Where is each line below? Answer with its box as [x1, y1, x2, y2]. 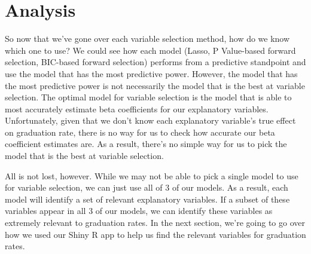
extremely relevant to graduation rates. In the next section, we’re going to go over [5, 216, 306, 229]
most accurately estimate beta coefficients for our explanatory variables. [5, 102, 269, 115]
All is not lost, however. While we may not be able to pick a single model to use [5, 169, 298, 182]
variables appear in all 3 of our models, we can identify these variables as [5, 204, 273, 217]
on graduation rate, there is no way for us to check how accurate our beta [5, 126, 275, 138]
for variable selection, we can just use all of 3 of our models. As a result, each [5, 181, 288, 194]
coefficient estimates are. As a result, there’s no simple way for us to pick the [5, 137, 287, 150]
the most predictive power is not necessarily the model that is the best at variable [5, 79, 305, 91]
